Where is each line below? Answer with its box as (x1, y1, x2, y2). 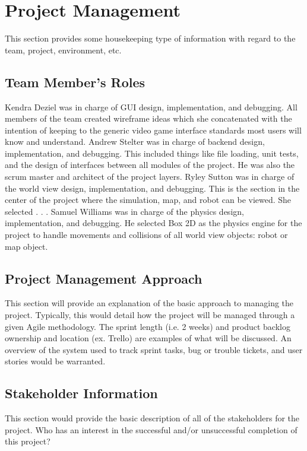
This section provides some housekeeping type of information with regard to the (5, 32, 296, 45)
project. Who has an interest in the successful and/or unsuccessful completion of (5, 423, 297, 436)
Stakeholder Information (5, 384, 158, 402)
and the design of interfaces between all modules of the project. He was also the (5, 158, 295, 171)
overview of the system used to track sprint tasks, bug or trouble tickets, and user (5, 343, 303, 355)
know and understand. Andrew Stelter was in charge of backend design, (5, 135, 265, 148)
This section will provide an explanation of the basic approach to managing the (5, 297, 294, 309)
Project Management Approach (5, 269, 202, 287)
